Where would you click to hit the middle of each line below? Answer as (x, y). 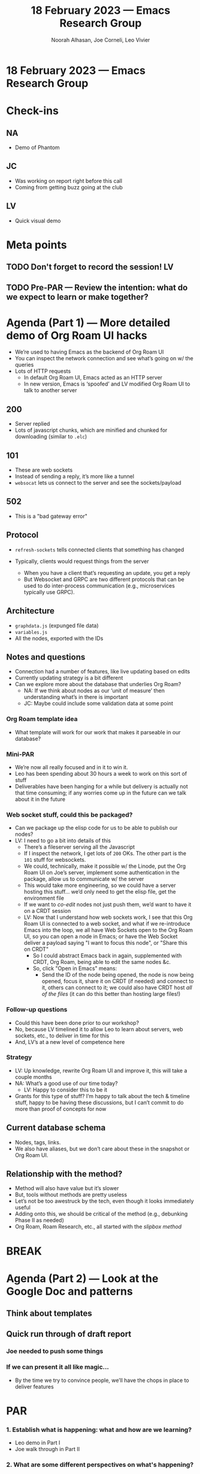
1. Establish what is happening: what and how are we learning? (99, 1429)
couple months (33, 1076)
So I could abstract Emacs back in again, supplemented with (107, 956)
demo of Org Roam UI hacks (77, 335)
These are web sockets (44, 470)
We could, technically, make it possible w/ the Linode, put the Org (105, 866)
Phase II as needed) (40, 1220)
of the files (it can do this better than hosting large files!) (111, 994)
